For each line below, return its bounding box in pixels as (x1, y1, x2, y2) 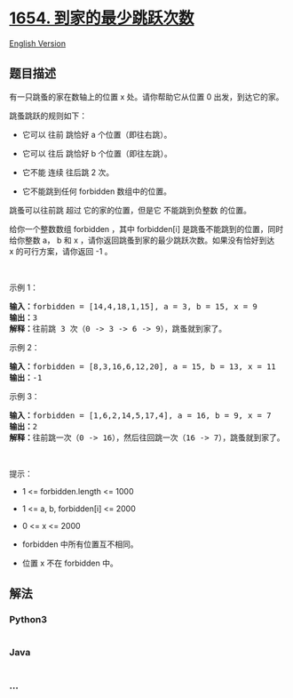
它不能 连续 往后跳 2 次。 (21, 166, 115, 178)
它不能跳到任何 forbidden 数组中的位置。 (21, 186, 171, 197)
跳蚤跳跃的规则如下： (9, 110, 87, 121)
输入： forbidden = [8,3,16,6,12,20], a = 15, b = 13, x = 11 (9, 361, 277, 372)
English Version (9, 37, 67, 49)
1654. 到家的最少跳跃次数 (9, 8, 194, 28)
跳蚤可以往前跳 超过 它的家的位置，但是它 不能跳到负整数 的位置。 (9, 205, 251, 215)
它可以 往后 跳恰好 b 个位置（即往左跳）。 (21, 148, 173, 158)
